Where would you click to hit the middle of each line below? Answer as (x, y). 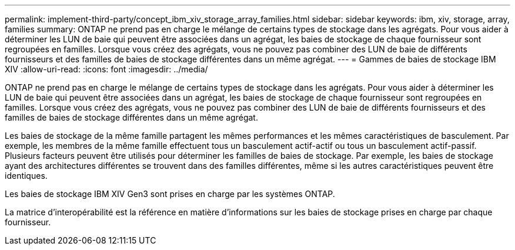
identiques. (26, 176)
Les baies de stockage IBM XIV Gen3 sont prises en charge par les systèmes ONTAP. (170, 194)
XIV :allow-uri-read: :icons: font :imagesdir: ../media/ (106, 69)
